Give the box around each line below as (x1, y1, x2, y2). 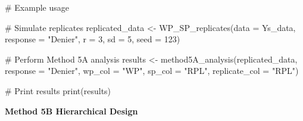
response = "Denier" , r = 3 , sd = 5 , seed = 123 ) (5, 33, 180, 45)
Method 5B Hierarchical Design (5, 104, 138, 117)
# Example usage (5, 1, 69, 13)
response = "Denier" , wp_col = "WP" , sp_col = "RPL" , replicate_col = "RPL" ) (5, 64, 299, 77)
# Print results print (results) (5, 84, 111, 97)
